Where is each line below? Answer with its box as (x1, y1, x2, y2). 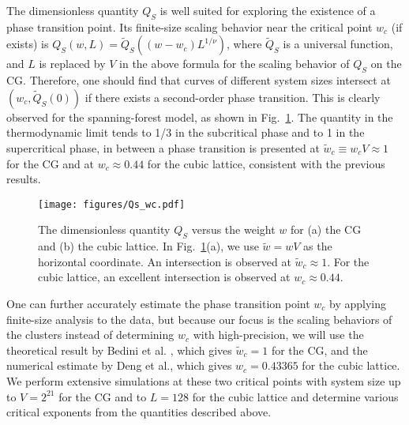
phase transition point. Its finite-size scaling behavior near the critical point (6, 18, 373, 35)
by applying (329, 295, 386, 311)
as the (303, 238, 332, 254)
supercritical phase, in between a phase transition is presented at (6, 139, 320, 156)
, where (226, 36, 262, 52)
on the (370, 55, 402, 72)
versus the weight (191, 221, 276, 238)
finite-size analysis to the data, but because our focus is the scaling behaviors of (6, 310, 392, 327)
